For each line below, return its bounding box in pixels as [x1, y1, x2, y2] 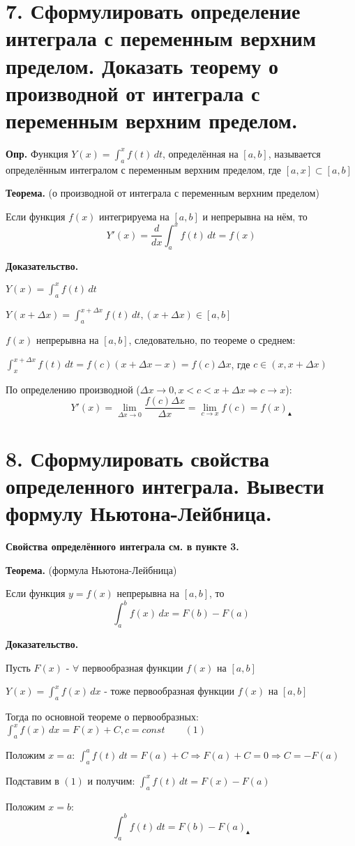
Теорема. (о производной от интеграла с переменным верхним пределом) [6, 186, 319, 200]
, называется [268, 146, 321, 160]
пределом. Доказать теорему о [6, 51, 279, 80]
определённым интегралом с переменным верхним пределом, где [6, 162, 282, 176]
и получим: [87, 773, 135, 787]
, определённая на [163, 146, 239, 160]
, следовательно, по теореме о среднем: [128, 332, 296, 347]
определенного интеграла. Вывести [6, 471, 324, 499]
